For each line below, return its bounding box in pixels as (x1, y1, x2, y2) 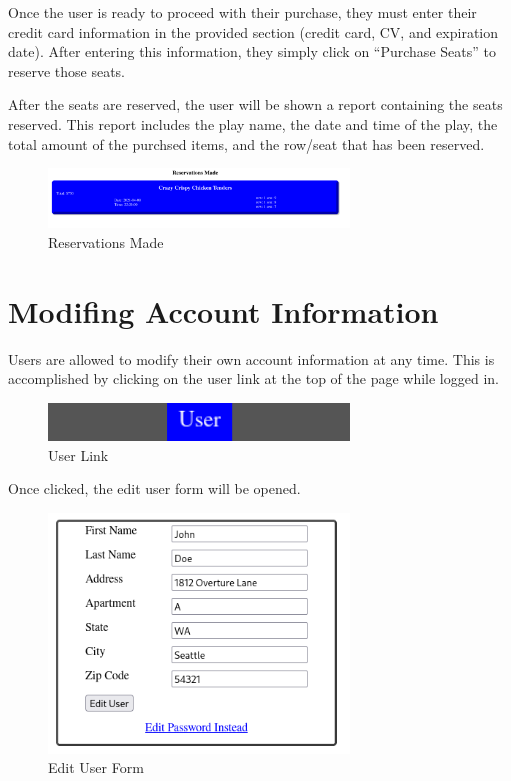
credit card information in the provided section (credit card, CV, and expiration (8, 21, 499, 42)
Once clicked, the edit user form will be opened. (8, 478, 301, 499)
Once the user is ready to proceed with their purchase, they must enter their (8, 2, 477, 22)
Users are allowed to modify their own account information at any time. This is (8, 348, 495, 369)
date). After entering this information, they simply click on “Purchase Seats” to (8, 41, 496, 62)
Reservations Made (48, 231, 164, 252)
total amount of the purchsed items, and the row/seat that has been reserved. (8, 133, 485, 154)
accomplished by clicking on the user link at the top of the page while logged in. (8, 368, 499, 389)
